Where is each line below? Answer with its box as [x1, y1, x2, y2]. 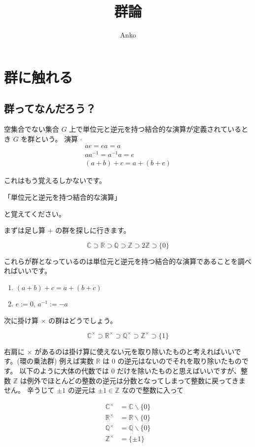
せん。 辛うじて [4, 385, 55, 395]
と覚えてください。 [4, 208, 65, 219]
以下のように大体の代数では [19, 365, 109, 375]
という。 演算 [34, 133, 78, 144]
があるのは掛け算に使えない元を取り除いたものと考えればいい [34, 346, 234, 356]
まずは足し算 [4, 225, 45, 235]
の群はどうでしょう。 [48, 315, 117, 325]
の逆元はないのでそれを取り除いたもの [117, 356, 242, 366]
